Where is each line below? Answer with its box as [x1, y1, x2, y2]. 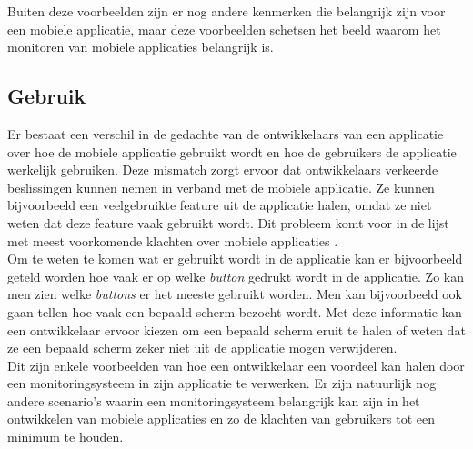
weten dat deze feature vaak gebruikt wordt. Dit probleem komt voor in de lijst [7, 213, 449, 232]
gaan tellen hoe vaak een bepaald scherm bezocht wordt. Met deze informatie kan [7, 302, 462, 321]
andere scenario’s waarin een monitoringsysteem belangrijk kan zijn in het [7, 391, 420, 410]
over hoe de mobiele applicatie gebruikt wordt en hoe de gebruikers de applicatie [7, 142, 457, 161]
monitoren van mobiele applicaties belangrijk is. [7, 37, 274, 56]
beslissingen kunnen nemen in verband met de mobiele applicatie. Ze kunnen [7, 177, 435, 196]
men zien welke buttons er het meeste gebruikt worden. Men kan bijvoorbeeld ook [7, 284, 462, 304]
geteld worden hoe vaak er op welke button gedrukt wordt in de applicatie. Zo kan [7, 266, 464, 285]
